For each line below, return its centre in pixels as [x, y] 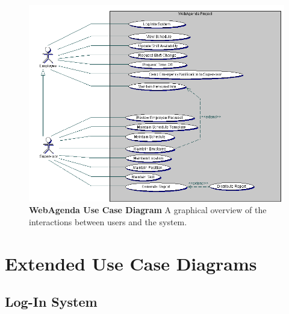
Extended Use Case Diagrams [131, 263]
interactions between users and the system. [108, 222]
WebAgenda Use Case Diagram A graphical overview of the [148, 210]
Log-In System [51, 302]
